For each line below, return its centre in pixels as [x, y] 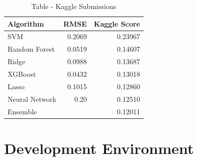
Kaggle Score [117, 23]
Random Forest [31, 49]
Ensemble [22, 111]
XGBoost [22, 73]
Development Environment [99, 148]
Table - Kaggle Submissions [74, 6]
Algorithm [26, 23]
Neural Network [32, 99]
